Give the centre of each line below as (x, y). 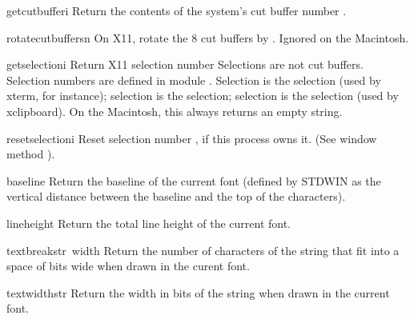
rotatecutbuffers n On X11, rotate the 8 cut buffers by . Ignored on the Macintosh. (208, 37)
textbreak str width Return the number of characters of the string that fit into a (203, 250)
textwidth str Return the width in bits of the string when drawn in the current (198, 292)
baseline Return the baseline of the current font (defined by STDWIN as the (194, 180)
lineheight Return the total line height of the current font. (149, 223)
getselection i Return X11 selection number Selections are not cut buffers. (185, 64)
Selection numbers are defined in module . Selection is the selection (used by (194, 80)
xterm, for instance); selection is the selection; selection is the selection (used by (203, 96)
